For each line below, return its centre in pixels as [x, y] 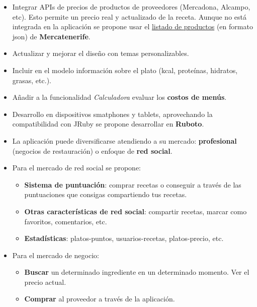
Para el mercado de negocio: [56, 255]
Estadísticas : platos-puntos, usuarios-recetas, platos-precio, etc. [124, 238]
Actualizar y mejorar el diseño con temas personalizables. [101, 53]
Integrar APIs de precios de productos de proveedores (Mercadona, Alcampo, [131, 7]
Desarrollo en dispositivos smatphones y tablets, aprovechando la [112, 114]
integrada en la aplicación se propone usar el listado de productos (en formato [133, 26]
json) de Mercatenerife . [51, 36]
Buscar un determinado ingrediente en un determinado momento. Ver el [137, 272]
